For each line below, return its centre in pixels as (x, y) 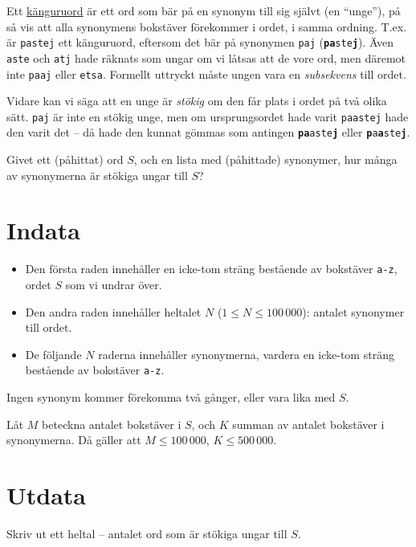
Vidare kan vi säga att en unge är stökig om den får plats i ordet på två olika (197, 101)
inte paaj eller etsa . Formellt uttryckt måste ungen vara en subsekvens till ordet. (206, 73)
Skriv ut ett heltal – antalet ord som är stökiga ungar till (147, 533)
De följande (53, 354)
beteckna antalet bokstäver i (112, 424)
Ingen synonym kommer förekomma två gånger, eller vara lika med (171, 397)
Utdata (47, 495)
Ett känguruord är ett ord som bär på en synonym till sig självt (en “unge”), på (204, 10)
